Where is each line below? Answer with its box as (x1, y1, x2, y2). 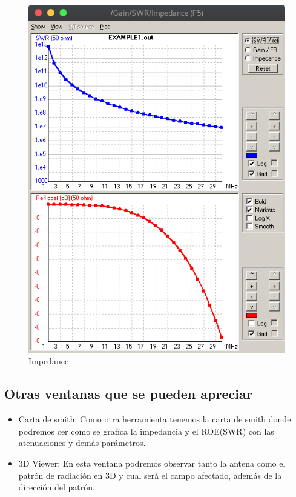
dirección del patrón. (18, 481, 95, 493)
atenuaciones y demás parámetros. (18, 436, 146, 449)
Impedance (28, 355, 69, 367)
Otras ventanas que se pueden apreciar (4, 384, 252, 403)
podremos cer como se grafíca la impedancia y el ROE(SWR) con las (18, 424, 274, 437)
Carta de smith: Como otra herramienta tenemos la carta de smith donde (18, 413, 291, 425)
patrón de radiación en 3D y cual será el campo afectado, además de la (18, 469, 282, 481)
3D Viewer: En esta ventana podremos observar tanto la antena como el (18, 457, 286, 470)
